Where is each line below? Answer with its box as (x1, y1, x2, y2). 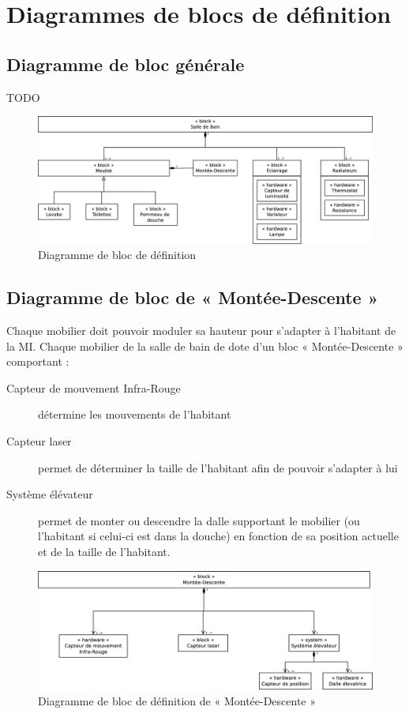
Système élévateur (6, 486, 93, 502)
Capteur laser (6, 433, 72, 449)
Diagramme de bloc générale (6, 51, 245, 76)
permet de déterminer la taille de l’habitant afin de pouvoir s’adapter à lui (38, 459, 398, 475)
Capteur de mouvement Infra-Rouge (6, 379, 181, 396)
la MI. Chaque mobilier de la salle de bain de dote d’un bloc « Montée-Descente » (6, 337, 403, 354)
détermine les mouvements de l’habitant (38, 406, 231, 423)
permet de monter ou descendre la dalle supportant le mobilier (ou (38, 512, 360, 528)
